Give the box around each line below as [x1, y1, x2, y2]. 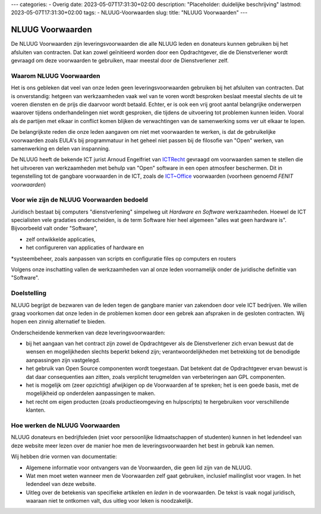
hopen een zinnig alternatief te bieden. [11, 318, 106, 325]
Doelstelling [11, 289, 47, 297]
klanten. [26, 406, 46, 413]
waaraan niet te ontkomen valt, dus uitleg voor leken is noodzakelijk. [26, 497, 193, 504]
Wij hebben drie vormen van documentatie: [11, 453, 117, 460]
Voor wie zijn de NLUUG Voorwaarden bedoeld [11, 196, 149, 204]
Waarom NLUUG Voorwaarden [11, 71, 100, 80]
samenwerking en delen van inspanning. [11, 145, 110, 152]
